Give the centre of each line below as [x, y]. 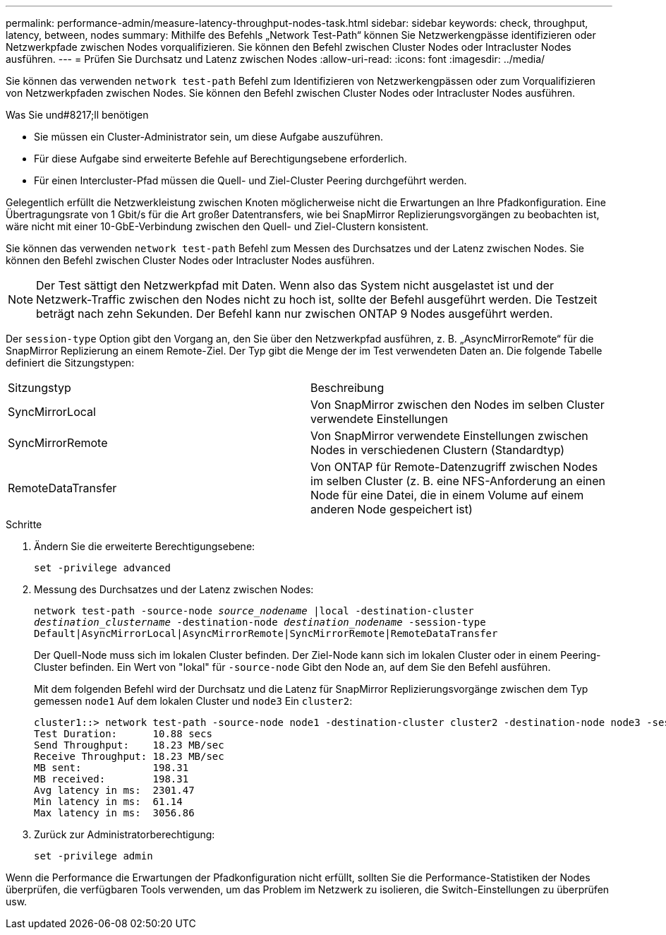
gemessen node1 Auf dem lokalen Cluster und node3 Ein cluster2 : [193, 701]
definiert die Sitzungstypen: [70, 363]
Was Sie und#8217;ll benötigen [77, 115]
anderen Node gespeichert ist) [392, 509]
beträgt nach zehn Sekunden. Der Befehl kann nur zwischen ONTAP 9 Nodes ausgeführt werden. [295, 314]
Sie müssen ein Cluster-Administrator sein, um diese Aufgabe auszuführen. [209, 137]
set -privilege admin [93, 856]
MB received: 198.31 [111, 779]
